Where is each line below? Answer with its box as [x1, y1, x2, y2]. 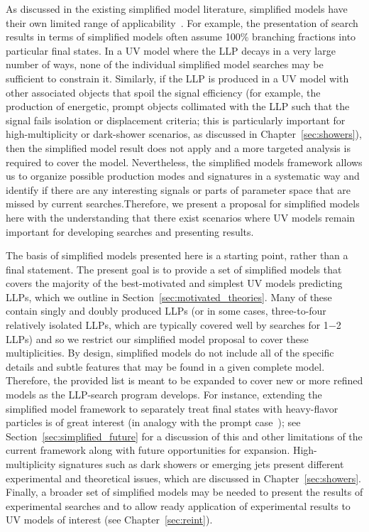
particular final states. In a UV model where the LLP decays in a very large [6, 43, 336, 58]
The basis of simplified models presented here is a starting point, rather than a [6, 248, 348, 263]
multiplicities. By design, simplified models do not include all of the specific [6, 345, 334, 360]
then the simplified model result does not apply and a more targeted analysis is [6, 140, 351, 155]
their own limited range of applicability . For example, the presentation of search [6, 15, 358, 30]
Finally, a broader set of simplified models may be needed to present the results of [6, 484, 363, 499]
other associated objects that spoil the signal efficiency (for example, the [6, 85, 321, 99]
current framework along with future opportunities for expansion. [6, 443, 290, 457]
